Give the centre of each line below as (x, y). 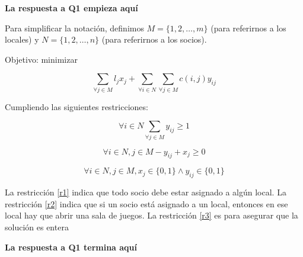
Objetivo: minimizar (41, 59)
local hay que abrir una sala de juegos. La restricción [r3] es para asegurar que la (151, 215)
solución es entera (37, 227)
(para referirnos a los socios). (154, 39)
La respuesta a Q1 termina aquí (71, 247)
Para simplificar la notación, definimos (74, 28)
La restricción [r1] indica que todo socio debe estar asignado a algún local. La (146, 192)
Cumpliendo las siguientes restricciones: (76, 106)
